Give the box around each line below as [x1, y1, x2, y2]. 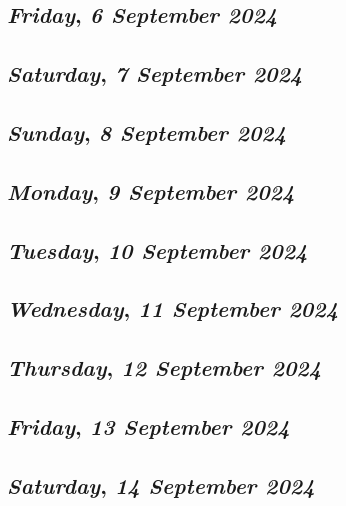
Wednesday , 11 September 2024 [7, 293, 339, 324]
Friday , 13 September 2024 [7, 410, 290, 441]
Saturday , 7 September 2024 [7, 58, 303, 89]
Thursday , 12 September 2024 [7, 352, 322, 383]
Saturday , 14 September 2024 [7, 469, 315, 500]
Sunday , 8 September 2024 [7, 116, 287, 147]
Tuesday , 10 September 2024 [7, 234, 308, 265]
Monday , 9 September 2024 [7, 175, 295, 206]
